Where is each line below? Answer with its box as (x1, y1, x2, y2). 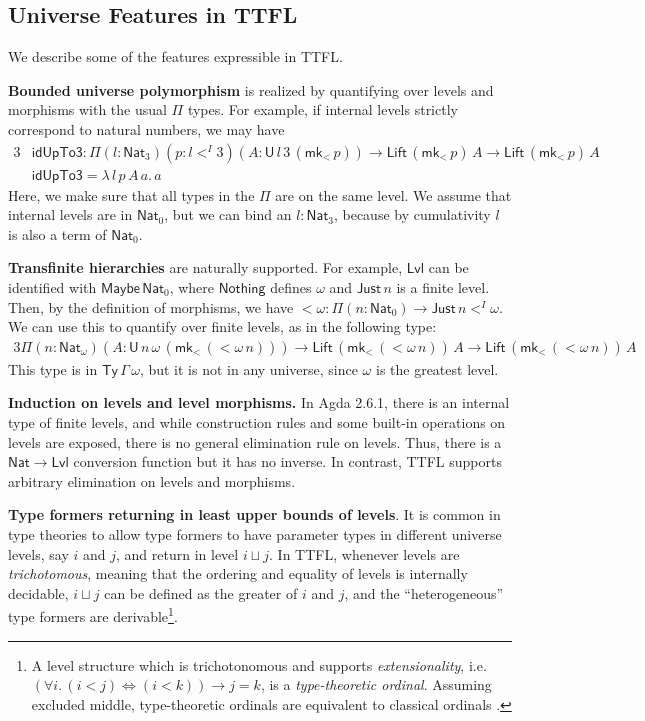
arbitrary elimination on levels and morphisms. (8, 470, 296, 491)
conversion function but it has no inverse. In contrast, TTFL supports (73, 451, 502, 472)
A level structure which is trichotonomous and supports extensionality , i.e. (31, 654, 487, 675)
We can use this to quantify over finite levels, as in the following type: (8, 316, 437, 337)
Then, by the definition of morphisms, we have (8, 296, 294, 317)
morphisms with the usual (8, 99, 167, 120)
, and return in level (116, 543, 239, 564)
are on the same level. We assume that (275, 184, 512, 205)
